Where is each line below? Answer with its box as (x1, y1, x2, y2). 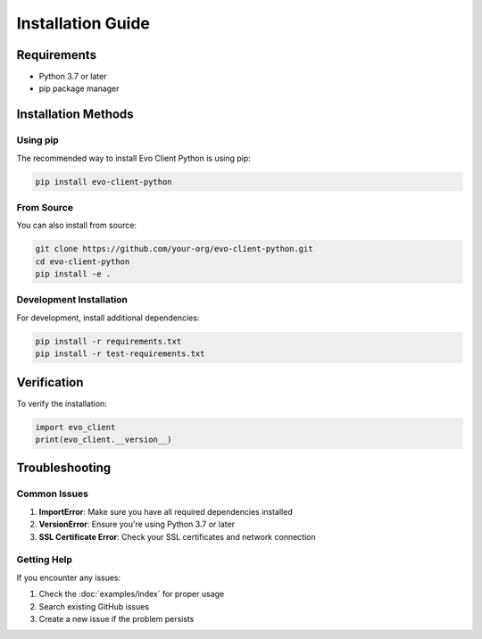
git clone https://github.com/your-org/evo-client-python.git (35, 244, 313, 254)
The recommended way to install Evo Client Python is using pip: (16, 153, 252, 163)
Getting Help (16, 553, 73, 566)
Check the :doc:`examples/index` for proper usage (38, 589, 225, 600)
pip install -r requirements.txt (35, 336, 182, 346)
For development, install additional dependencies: (16, 312, 200, 323)
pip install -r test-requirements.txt (35, 349, 205, 359)
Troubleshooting (16, 461, 112, 476)
